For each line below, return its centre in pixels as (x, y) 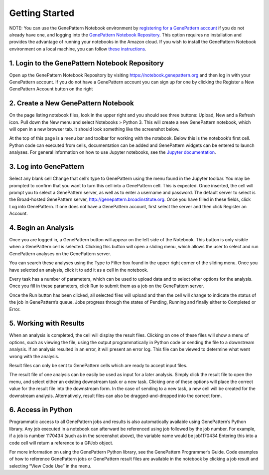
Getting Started (42, 13)
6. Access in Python (41, 410)
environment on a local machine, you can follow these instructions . (78, 49)
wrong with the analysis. (34, 356)
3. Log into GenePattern (47, 167)
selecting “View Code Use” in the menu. (50, 466)
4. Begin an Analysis (42, 228)
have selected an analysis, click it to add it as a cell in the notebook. (79, 270)
